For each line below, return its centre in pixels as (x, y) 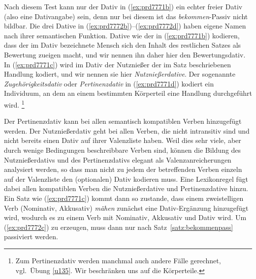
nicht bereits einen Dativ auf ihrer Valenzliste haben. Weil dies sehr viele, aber (123, 140)
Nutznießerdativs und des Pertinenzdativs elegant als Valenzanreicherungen (118, 159)
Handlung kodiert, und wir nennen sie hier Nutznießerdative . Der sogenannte (120, 74)
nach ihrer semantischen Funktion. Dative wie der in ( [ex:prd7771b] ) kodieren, (122, 35)
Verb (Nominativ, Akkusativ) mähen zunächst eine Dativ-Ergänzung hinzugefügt (126, 208)
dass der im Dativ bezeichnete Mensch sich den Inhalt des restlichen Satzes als (123, 45)
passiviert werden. (31, 237)
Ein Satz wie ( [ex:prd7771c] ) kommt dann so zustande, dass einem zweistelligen (124, 198)
